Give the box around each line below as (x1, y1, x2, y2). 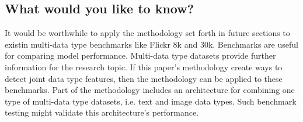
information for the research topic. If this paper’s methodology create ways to (5, 60, 283, 73)
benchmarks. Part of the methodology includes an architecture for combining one (5, 84, 295, 96)
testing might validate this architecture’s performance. (5, 106, 199, 119)
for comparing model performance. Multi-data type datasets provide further (5, 49, 276, 62)
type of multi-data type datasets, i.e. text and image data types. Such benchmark (5, 95, 297, 107)
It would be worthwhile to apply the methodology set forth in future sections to (5, 27, 290, 39)
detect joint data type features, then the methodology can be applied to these (5, 72, 283, 84)
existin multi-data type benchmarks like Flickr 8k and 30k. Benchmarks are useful (5, 38, 298, 50)
